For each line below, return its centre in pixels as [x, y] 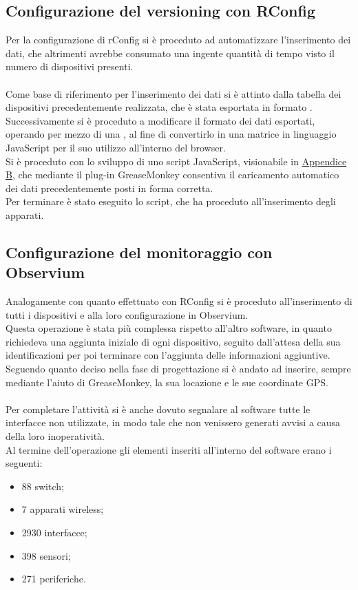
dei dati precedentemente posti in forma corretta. [109, 188]
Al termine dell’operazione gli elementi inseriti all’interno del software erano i [169, 449]
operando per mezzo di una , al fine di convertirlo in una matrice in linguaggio [171, 134]
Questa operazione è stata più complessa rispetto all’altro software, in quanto [169, 328]
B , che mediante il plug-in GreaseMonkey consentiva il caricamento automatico [172, 175]
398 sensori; [46, 555]
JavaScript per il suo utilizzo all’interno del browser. [116, 147]
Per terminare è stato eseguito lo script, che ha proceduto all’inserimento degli [171, 201]
